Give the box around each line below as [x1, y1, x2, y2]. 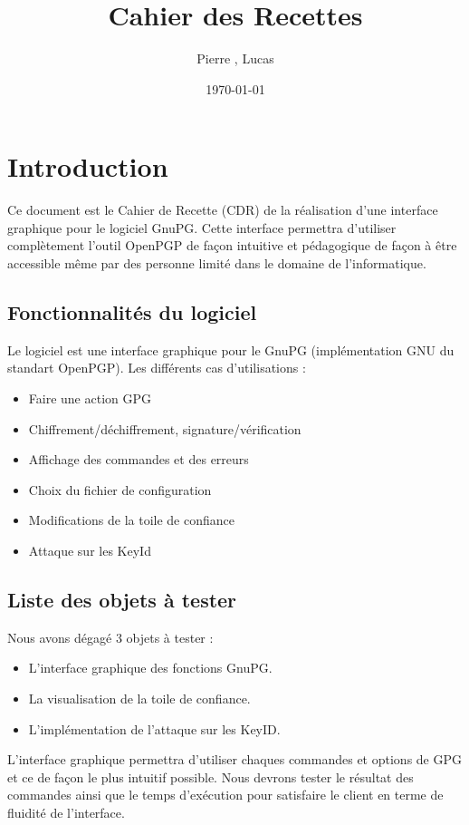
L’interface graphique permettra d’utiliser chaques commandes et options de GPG [7, 750, 462, 769]
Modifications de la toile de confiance [28, 510, 234, 529]
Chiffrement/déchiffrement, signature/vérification [28, 419, 301, 438]
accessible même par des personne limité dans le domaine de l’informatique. [7, 254, 426, 273]
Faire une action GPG [28, 389, 151, 408]
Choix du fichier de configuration [28, 480, 212, 499]
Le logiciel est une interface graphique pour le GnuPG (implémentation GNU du [7, 340, 455, 359]
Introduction [7, 148, 168, 185]
